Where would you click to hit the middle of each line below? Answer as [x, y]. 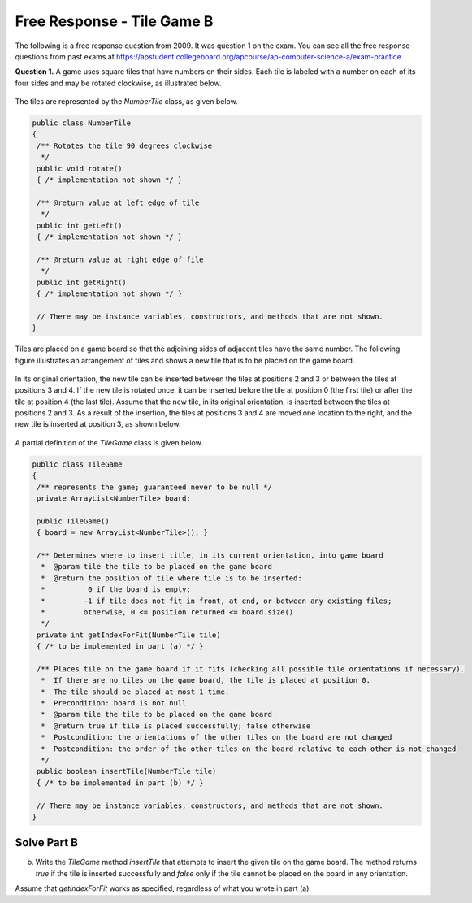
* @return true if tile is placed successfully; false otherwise [176, 726]
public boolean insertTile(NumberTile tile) [127, 771]
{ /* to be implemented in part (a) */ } [120, 647]
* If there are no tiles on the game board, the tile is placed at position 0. [206, 680]
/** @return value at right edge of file [120, 259]
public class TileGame [77, 464]
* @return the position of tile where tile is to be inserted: [171, 578]
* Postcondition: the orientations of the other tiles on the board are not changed [217, 737]
